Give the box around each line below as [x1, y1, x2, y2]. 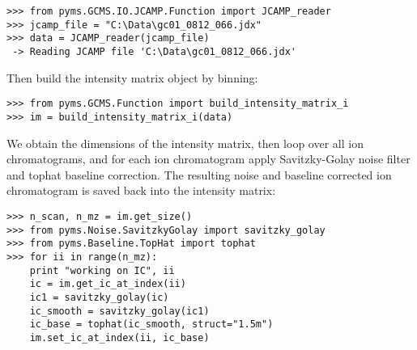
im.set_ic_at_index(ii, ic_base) [29, 331, 210, 344]
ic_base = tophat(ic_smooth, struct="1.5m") [29, 318, 274, 331]
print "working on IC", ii [29, 264, 175, 276]
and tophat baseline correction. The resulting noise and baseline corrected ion [6, 166, 392, 183]
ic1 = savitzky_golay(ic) [29, 291, 169, 303]
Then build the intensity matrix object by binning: [6, 69, 258, 86]
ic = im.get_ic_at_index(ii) [29, 278, 186, 290]
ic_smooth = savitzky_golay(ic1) [29, 305, 210, 317]
